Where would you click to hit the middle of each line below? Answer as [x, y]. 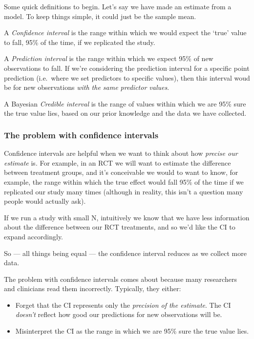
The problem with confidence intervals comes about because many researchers [120, 279]
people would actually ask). [45, 201]
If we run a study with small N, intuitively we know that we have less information [127, 217]
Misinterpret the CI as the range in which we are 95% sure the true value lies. [132, 331]
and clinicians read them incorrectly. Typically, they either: [93, 288]
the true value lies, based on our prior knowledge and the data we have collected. [125, 113]
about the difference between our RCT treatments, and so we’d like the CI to [120, 227]
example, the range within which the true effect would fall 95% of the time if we [124, 181]
